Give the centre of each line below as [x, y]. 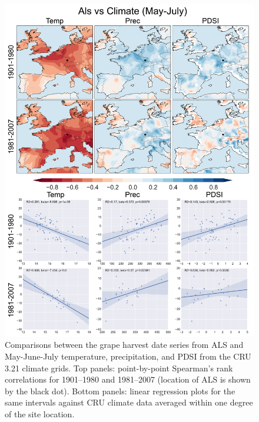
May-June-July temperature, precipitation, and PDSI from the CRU [128, 356]
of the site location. [40, 414]
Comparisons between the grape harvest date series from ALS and [124, 345]
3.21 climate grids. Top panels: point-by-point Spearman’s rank [119, 368]
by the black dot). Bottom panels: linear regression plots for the [120, 391]
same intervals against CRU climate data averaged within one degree [129, 402]
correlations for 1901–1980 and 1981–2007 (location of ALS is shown [128, 379]
